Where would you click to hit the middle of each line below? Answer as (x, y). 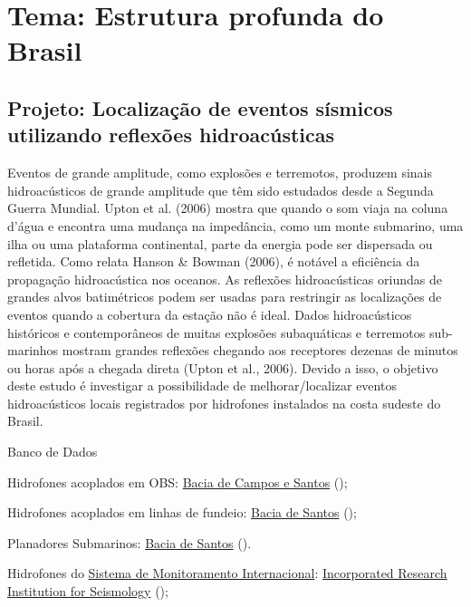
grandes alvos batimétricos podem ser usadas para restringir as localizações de (225, 297)
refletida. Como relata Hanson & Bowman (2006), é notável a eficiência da (214, 261)
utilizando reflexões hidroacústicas (171, 135)
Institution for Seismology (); (88, 591)
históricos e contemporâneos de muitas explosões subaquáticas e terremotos (216, 332)
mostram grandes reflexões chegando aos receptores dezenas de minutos (260, 350)
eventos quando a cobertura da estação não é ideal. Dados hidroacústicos (210, 314)
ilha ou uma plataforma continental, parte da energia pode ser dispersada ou (220, 243)
